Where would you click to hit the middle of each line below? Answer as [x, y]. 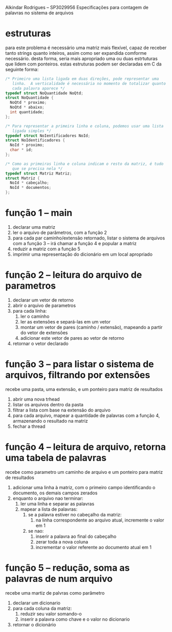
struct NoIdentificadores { [35, 140]
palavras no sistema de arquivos [39, 13]
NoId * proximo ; [27, 145]
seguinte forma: [22, 69]
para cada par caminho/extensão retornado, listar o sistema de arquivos [89, 238]
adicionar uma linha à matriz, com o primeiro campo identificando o [84, 487]
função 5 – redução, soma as [68, 568]
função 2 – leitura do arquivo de [74, 275]
